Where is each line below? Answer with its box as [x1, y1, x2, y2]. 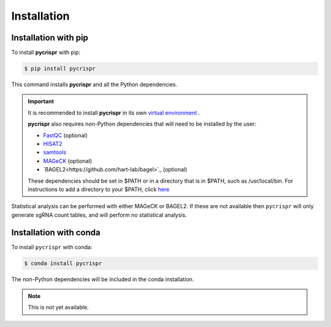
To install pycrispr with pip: [11, 49, 81, 56]
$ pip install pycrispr [24, 65, 96, 72]
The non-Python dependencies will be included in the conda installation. [11, 276, 194, 283]
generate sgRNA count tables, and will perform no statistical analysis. [11, 211, 187, 219]
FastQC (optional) [43, 132, 88, 139]
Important [28, 98, 55, 105]
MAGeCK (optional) [43, 157, 92, 165]
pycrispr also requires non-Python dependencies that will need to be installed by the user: [28, 120, 257, 128]
